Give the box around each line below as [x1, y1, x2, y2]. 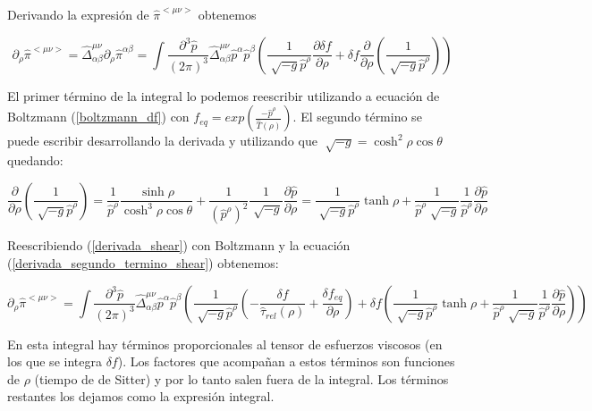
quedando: [7, 150, 63, 169]
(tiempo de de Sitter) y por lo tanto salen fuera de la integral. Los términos [34, 369, 449, 388]
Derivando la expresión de [7, 5, 149, 23]
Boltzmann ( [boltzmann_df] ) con [7, 107, 190, 126]
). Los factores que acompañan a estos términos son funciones [117, 352, 455, 371]
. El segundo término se [292, 107, 422, 126]
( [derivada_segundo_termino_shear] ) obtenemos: [7, 254, 279, 273]
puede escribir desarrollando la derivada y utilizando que [7, 131, 317, 150]
